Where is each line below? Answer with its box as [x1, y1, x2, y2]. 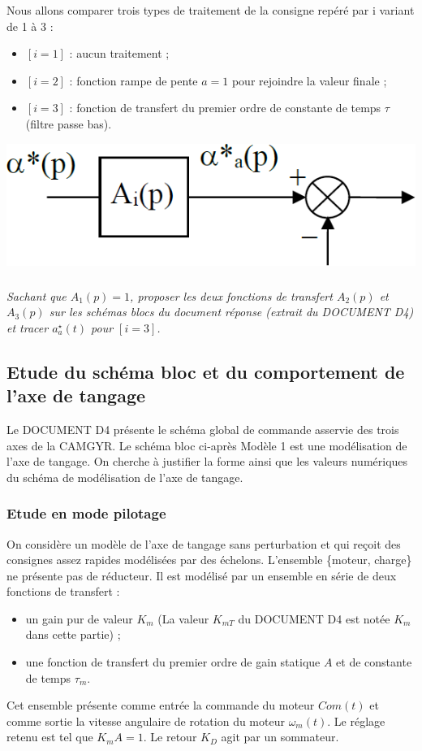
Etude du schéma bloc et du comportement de [6, 358, 405, 384]
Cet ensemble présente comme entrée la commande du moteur [6, 697, 315, 714]
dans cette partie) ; [25, 626, 121, 643]
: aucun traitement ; [69, 45, 170, 62]
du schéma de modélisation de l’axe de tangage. [6, 468, 243, 485]
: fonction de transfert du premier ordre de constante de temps [69, 99, 381, 116]
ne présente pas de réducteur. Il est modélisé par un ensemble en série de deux [6, 567, 397, 584]
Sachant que [6, 287, 67, 304]
